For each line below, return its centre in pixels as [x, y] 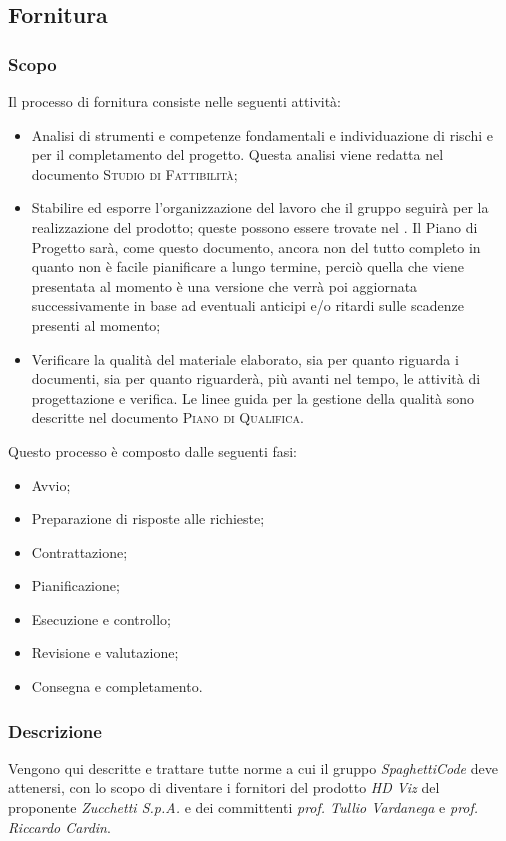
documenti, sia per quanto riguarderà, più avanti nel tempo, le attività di [256, 378]
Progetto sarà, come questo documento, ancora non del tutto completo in [256, 246]
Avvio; [51, 484]
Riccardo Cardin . [59, 826]
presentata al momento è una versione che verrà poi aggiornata [224, 285]
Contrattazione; [79, 551]
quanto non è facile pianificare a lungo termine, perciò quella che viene [247, 266]
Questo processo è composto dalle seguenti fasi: [153, 450]
